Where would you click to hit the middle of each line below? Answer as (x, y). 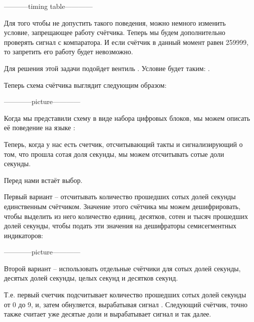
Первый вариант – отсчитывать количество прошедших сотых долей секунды (120, 197)
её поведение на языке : (40, 127)
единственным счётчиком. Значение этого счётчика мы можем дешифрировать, (122, 206)
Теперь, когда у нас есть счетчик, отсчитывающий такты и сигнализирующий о (123, 144)
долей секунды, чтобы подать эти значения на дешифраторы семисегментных (120, 226)
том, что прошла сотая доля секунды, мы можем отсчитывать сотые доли (114, 154)
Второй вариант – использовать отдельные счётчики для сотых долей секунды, (122, 268)
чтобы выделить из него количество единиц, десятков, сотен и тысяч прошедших (126, 216)
